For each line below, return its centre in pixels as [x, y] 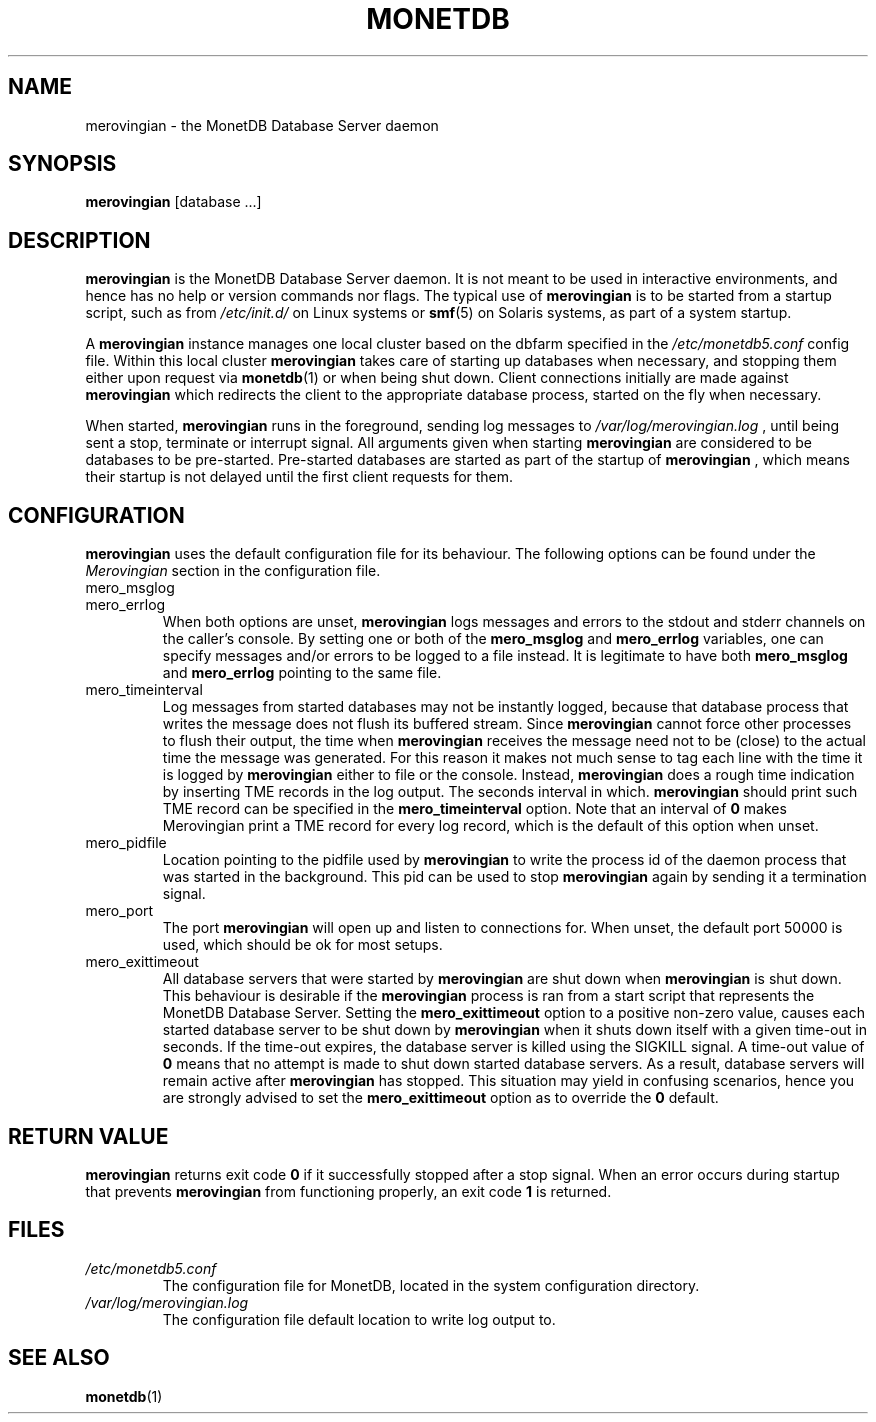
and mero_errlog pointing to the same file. [302, 673]
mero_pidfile [126, 843]
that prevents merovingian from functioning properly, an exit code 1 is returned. [348, 1191]
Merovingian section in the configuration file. [233, 571]
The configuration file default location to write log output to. [359, 1319]
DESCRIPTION [79, 240]
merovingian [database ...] [173, 202]
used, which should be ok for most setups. [302, 945]
